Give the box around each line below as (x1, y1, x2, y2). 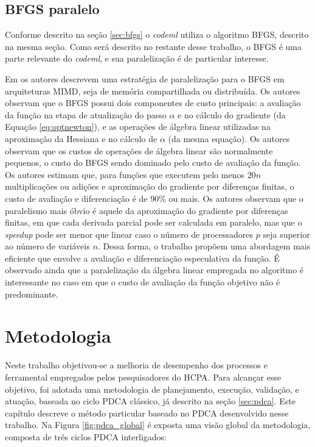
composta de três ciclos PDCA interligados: (5, 430, 167, 443)
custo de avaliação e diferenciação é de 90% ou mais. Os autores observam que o (5, 191, 303, 204)
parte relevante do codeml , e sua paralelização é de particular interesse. (5, 52, 269, 65)
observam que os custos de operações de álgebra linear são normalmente (5, 144, 273, 157)
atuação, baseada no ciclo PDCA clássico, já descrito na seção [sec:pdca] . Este (5, 395, 296, 407)
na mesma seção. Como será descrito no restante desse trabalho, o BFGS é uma (5, 40, 302, 52)
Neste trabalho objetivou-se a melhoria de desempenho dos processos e (5, 359, 268, 371)
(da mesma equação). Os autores (168, 132, 290, 145)
